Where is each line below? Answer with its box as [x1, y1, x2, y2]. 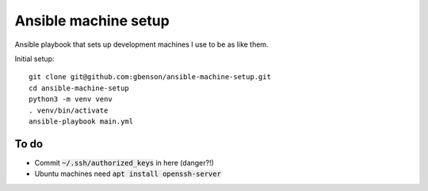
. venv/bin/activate [29, 105, 109, 115]
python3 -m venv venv [29, 95, 113, 104]
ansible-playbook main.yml [29, 117, 134, 126]
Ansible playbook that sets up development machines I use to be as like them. [14, 40, 269, 49]
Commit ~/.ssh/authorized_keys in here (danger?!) [34, 158, 214, 167]
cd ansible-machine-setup [29, 83, 130, 93]
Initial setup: [14, 54, 55, 63]
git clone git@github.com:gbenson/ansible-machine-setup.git [29, 72, 271, 82]
